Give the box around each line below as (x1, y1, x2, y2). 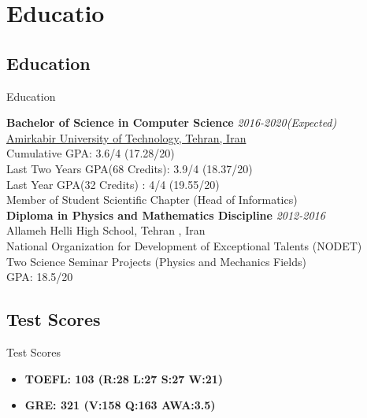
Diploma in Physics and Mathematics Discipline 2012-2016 (6, 206, 325, 223)
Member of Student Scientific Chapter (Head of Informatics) (6, 191, 298, 208)
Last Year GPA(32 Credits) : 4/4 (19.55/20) (6, 176, 220, 192)
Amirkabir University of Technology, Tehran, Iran (6, 129, 247, 146)
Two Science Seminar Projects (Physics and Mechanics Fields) (6, 253, 306, 269)
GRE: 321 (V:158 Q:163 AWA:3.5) (24, 397, 216, 413)
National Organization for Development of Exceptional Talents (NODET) (6, 237, 362, 253)
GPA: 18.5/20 (6, 268, 73, 285)
